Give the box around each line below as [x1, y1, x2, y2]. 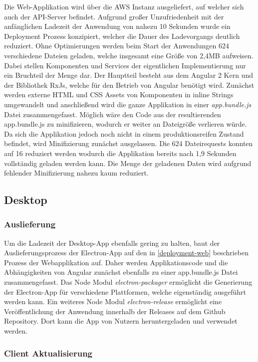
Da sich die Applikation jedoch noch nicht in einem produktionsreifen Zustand [4, 128, 244, 139]
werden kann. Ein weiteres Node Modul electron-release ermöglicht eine [4, 296, 222, 307]
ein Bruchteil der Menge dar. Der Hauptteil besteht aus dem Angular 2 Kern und [4, 70, 253, 80]
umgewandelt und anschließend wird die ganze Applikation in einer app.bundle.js [4, 99, 252, 109]
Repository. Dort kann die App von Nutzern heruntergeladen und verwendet [4, 316, 238, 326]
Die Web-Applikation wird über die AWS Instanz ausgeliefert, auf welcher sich [4, 1, 244, 11]
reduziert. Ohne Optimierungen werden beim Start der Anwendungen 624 [4, 40, 229, 51]
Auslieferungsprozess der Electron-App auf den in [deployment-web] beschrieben [4, 247, 249, 258]
